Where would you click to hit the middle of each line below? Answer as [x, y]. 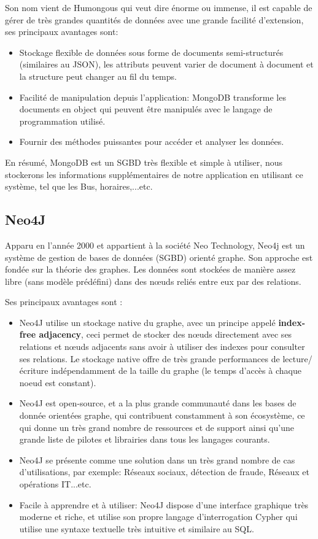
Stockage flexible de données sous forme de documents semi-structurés [151, 52]
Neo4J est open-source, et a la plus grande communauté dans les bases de [158, 403]
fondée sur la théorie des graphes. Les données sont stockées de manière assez [150, 269]
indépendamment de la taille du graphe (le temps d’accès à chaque [176, 370]
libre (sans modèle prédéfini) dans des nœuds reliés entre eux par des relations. [153, 281]
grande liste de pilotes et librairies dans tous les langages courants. [145, 439]
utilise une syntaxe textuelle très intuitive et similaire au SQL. [137, 528]
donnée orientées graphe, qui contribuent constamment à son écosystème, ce [162, 415]
